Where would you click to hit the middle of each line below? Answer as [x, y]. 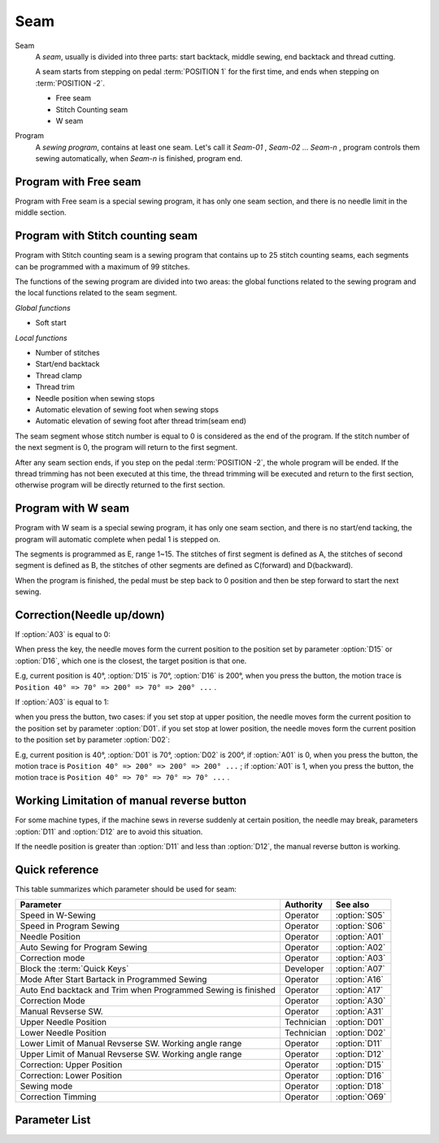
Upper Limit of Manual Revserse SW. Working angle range [131, 1054]
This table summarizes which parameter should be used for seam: [126, 889]
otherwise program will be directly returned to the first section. [120, 485]
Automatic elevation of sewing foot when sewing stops [127, 409]
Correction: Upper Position [71, 1065]
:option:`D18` [360, 1086]
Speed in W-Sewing [58, 915]
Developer [304, 969]
